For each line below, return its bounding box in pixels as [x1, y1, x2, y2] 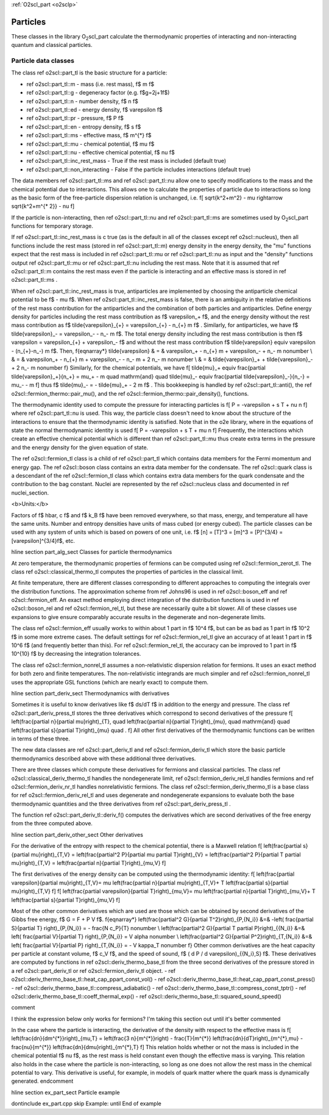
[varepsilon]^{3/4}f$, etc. [11, 537, 76, 544]
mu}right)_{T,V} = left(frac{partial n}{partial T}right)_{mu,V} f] [11, 859, 166, 867]
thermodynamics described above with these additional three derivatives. [11, 755, 196, 762]
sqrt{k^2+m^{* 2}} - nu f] [11, 203, 75, 210]
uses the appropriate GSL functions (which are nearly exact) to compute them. [11, 678, 209, 686]
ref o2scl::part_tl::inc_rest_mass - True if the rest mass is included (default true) [26, 157, 227, 165]
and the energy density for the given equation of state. [11, 443, 149, 451]
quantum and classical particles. [11, 41, 93, 49]
